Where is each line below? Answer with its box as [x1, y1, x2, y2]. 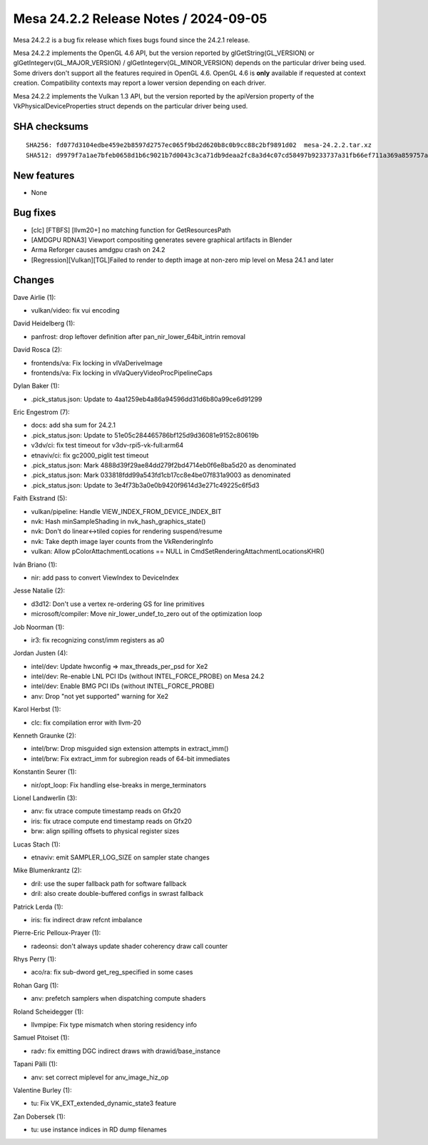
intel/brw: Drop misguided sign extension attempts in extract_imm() [31, 745, 229, 753]
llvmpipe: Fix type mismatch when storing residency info [31, 1021, 198, 1029]
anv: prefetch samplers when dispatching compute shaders [31, 994, 206, 1003]
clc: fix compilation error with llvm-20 [31, 718, 142, 727]
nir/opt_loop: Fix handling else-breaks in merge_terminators [31, 780, 207, 789]
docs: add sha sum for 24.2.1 [31, 421, 116, 430]
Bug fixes [13, 207, 56, 219]
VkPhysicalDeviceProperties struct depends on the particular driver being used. [13, 101, 248, 110]
